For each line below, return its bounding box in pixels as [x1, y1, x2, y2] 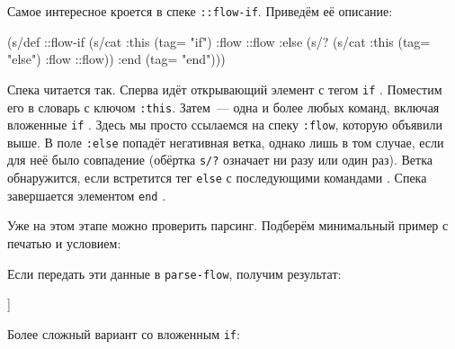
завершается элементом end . [7, 185, 166, 204]
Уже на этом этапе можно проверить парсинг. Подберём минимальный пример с [7, 216, 449, 235]
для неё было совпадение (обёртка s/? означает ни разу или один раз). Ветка [7, 150, 433, 169]
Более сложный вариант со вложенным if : [7, 324, 240, 343]
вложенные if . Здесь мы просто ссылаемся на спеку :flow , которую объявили [7, 115, 442, 134]
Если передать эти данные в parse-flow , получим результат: [7, 264, 342, 282]
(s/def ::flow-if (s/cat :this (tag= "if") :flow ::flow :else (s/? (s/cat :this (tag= [7, 31, 431, 50]
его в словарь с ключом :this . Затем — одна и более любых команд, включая [7, 97, 440, 116]
